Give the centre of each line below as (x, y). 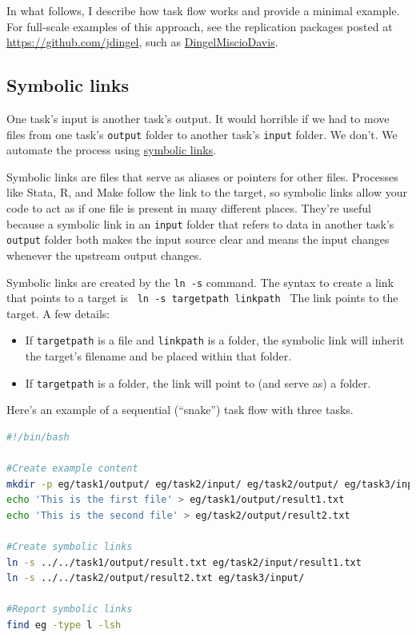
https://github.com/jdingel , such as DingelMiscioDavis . (142, 42)
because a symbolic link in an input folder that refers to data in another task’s (200, 223)
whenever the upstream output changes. (104, 255)
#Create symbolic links (70, 547)
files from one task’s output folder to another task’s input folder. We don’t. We (202, 134)
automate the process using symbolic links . (112, 150)
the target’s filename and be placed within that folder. (158, 356)
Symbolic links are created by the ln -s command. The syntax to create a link (200, 282)
